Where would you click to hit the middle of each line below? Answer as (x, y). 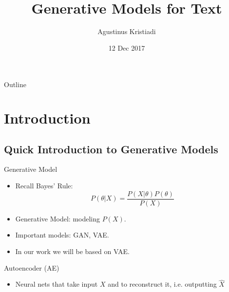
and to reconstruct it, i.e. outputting (162, 284)
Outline (15, 84)
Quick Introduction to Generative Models (111, 149)
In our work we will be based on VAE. (72, 251)
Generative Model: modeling (58, 218)
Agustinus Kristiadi (127, 31)
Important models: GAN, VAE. (62, 235)
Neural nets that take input (57, 284)
